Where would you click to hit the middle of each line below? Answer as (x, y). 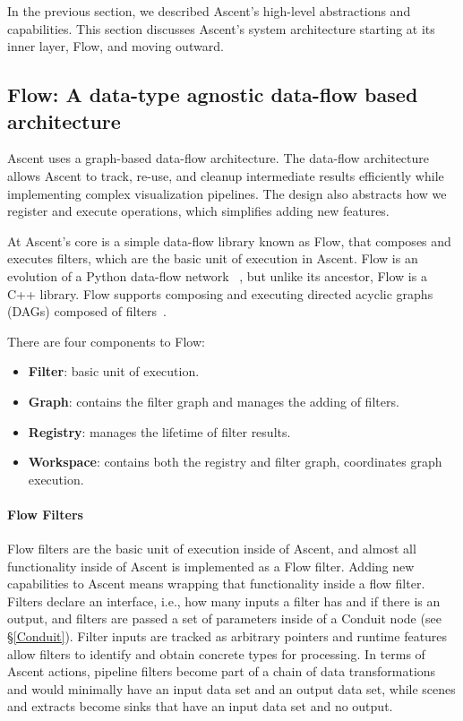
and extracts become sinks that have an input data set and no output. (200, 706)
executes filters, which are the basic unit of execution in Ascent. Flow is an (213, 258)
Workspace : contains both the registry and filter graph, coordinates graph (235, 462)
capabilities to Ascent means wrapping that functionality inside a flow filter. (216, 584)
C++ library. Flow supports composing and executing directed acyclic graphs (220, 293)
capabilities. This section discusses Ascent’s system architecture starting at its (221, 28)
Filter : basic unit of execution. (114, 371)
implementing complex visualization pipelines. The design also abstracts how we (227, 193)
